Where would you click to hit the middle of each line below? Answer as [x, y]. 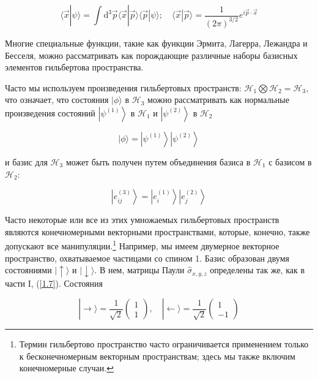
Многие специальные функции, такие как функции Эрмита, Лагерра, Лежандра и [156, 43]
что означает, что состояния [57, 100]
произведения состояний [50, 112]
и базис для [26, 161]
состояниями [28, 270]
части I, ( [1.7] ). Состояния [54, 283]
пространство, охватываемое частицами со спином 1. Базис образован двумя [147, 258]
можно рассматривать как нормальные [218, 100]
